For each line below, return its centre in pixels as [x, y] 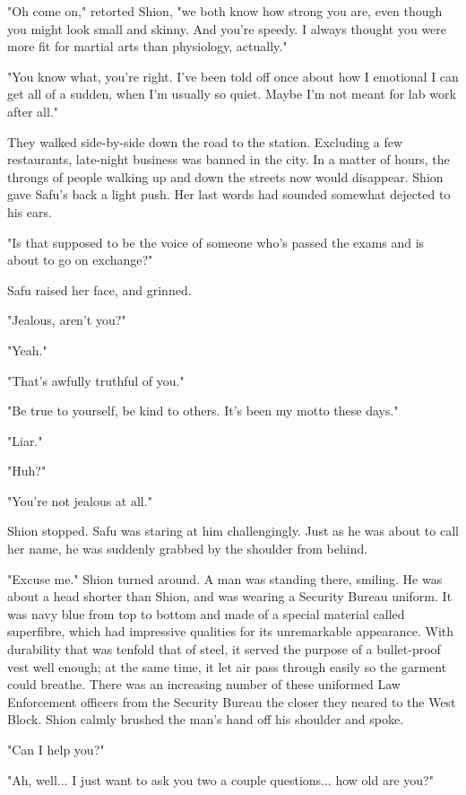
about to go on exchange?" [80, 260]
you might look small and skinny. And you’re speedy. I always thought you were [227, 28]
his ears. [30, 211]
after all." [33, 111]
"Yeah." [27, 349]
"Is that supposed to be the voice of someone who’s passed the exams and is [216, 242]
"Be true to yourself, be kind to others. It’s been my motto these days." [203, 411]
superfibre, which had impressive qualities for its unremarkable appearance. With [231, 631]
